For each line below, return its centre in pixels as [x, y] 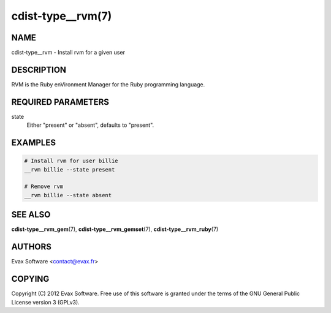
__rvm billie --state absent [68, 195]
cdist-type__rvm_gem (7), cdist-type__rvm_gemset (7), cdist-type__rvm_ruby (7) [115, 229]
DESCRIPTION [39, 70]
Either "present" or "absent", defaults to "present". [90, 125]
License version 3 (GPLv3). [45, 302]
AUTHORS [32, 247]
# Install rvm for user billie [71, 161]
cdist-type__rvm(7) [62, 16]
